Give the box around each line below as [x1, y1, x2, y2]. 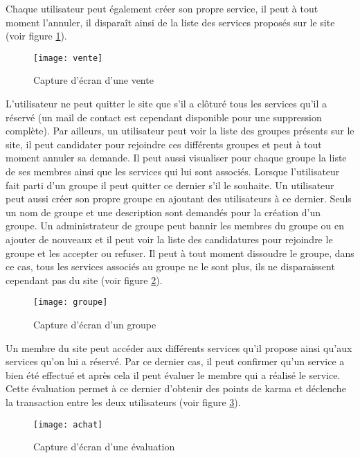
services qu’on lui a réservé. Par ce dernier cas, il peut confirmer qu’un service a [6, 354, 345, 369]
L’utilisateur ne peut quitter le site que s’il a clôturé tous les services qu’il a [6, 96, 327, 111]
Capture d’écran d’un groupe [33, 317, 156, 331]
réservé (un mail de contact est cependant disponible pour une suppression [6, 109, 322, 124]
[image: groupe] [33, 297, 108, 308]
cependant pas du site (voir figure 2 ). [6, 272, 163, 287]
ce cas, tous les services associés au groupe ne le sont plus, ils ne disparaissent [6, 259, 335, 274]
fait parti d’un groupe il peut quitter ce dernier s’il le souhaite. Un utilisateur [6, 177, 334, 192]
